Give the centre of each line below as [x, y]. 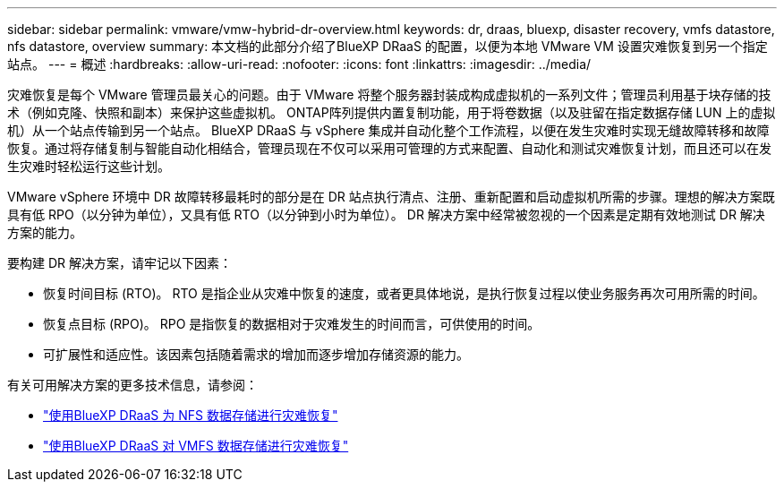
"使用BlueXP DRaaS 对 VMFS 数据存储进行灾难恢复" [196, 446]
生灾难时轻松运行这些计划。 [89, 166]
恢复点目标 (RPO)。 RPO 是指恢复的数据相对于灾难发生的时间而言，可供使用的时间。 [292, 324]
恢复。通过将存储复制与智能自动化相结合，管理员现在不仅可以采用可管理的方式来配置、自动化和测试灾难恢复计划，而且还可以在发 [389, 148]
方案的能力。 [45, 232]
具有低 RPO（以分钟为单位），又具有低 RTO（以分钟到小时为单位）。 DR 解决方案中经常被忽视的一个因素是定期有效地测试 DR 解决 [386, 214]
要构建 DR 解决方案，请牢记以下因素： [119, 263]
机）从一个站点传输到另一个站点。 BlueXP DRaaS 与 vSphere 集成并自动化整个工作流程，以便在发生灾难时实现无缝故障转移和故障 [388, 130]
